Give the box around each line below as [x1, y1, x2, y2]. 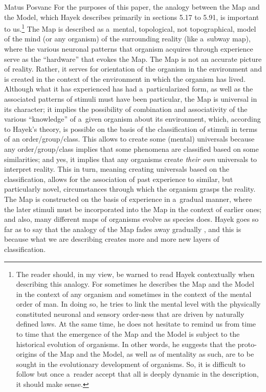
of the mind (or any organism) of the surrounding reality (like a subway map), [4, 33, 251, 44]
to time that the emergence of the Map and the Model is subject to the [16, 329, 240, 339]
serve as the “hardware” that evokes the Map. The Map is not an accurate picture [4, 53, 262, 64]
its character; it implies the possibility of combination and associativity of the [4, 103, 248, 114]
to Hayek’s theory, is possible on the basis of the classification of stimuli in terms [4, 123, 258, 134]
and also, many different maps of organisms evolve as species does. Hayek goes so [4, 214, 259, 224]
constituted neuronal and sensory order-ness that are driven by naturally [16, 308, 245, 319]
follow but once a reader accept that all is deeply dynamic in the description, [16, 368, 259, 379]
